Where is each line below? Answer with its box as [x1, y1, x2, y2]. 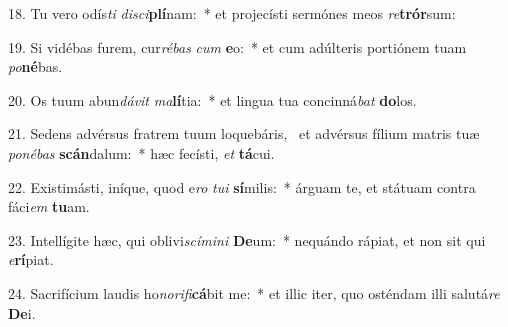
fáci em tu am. [8, 196, 90, 217]
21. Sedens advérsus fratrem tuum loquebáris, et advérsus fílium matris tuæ [8, 123, 480, 144]
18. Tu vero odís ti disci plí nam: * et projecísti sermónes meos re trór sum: [8, 3, 456, 23]
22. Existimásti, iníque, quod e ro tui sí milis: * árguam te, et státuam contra [8, 176, 476, 197]
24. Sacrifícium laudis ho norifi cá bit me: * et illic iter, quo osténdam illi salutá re [8, 282, 500, 303]
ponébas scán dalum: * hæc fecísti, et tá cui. [8, 142, 275, 163]
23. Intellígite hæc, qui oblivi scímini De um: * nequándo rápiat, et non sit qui [8, 229, 486, 250]
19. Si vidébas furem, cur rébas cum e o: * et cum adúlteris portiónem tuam [8, 36, 467, 57]
